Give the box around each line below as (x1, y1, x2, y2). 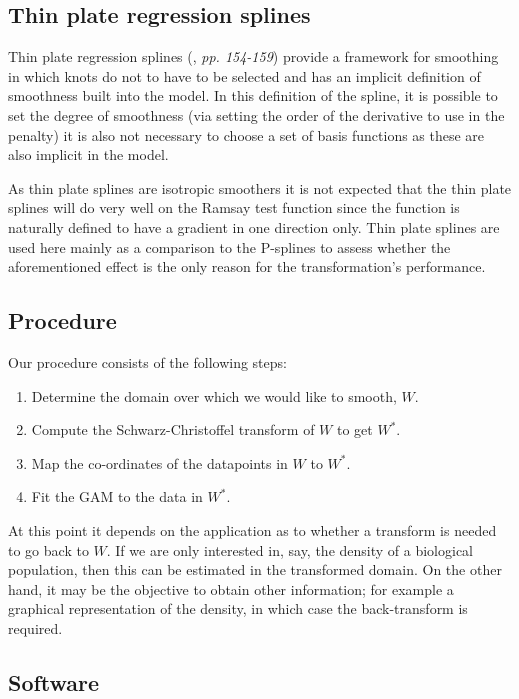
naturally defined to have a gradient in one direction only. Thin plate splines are (8, 216, 500, 237)
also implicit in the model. (8, 144, 169, 165)
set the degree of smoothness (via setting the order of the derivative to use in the (8, 104, 505, 125)
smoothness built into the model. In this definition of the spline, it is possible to (8, 85, 498, 106)
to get (336, 419, 373, 440)
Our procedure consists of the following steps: (8, 351, 287, 372)
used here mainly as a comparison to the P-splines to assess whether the (8, 236, 451, 257)
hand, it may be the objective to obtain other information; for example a (8, 578, 454, 599)
